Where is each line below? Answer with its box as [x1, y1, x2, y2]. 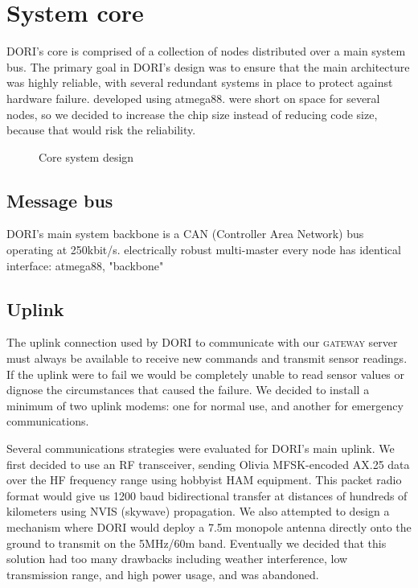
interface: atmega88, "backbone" [6, 257, 164, 273]
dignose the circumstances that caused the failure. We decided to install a [6, 381, 370, 398]
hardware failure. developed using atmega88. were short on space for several [6, 89, 380, 106]
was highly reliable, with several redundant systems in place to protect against [6, 74, 393, 91]
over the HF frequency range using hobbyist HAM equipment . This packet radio [6, 471, 402, 488]
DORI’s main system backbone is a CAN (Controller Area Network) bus [6, 225, 364, 242]
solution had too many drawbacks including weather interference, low [6, 550, 348, 567]
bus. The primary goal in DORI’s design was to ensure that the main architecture [6, 58, 410, 75]
